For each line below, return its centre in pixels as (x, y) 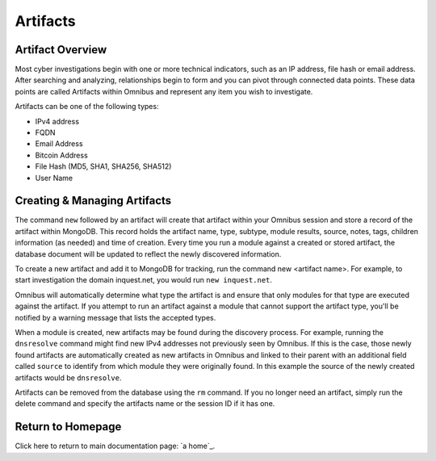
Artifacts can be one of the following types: (87, 107)
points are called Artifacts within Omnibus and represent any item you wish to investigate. (164, 91)
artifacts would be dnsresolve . (68, 377)
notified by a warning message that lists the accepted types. (115, 317)
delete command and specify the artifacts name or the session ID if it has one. (145, 404)
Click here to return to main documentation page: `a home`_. (115, 446)
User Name (54, 178)
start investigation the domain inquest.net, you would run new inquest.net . (144, 280)
